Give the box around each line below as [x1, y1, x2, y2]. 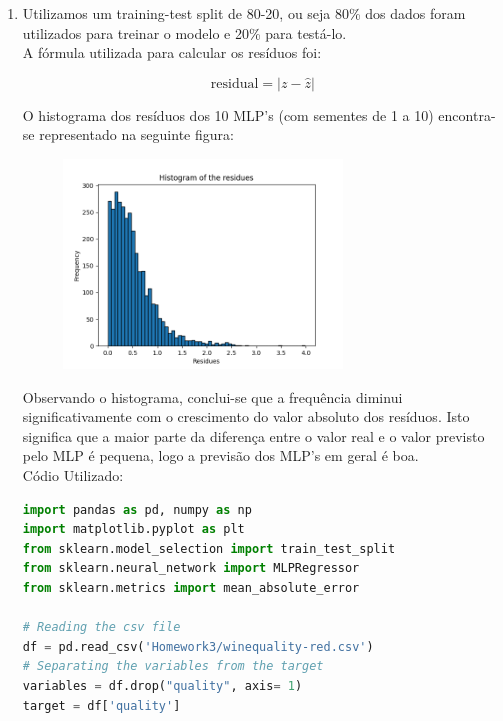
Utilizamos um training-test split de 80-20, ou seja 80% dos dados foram [22, 3, 466, 23]
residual [210, 76, 259, 91]
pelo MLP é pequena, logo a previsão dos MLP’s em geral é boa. [22, 445, 419, 466]
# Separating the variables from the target [22, 659, 324, 674]
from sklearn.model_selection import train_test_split [22, 541, 396, 556]
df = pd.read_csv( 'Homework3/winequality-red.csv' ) [22, 639, 374, 654]
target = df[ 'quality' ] [22, 698, 181, 713]
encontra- [438, 104, 496, 125]
